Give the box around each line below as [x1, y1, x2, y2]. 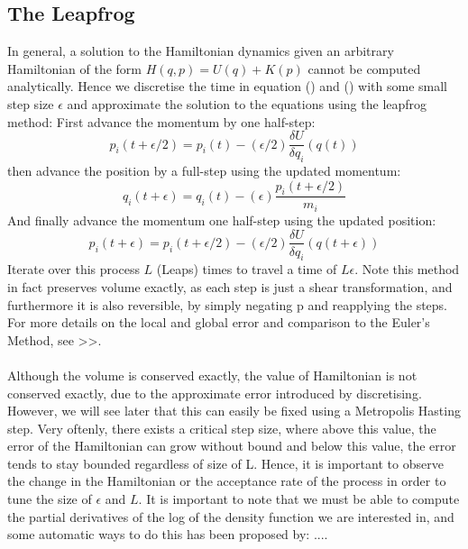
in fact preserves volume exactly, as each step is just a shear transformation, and [7, 277, 453, 296]
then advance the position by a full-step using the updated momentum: [7, 161, 401, 180]
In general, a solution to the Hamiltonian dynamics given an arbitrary [7, 41, 394, 60]
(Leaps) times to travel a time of [156, 260, 337, 279]
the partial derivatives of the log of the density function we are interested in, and [7, 507, 454, 526]
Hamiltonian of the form [7, 59, 142, 78]
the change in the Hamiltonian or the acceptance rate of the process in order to [7, 471, 446, 490]
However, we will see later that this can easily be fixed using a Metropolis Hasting [7, 401, 461, 420]
